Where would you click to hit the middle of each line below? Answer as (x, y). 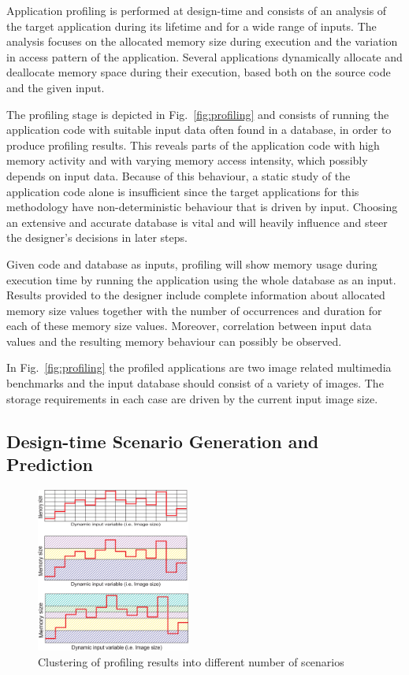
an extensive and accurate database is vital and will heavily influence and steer (197, 222)
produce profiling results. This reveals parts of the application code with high (193, 145)
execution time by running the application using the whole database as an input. (201, 279)
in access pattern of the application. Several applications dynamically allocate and (204, 56)
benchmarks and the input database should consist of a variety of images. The (195, 383)
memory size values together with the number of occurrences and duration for (194, 310)
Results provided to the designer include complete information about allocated (196, 295)
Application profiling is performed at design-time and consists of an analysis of (197, 10)
